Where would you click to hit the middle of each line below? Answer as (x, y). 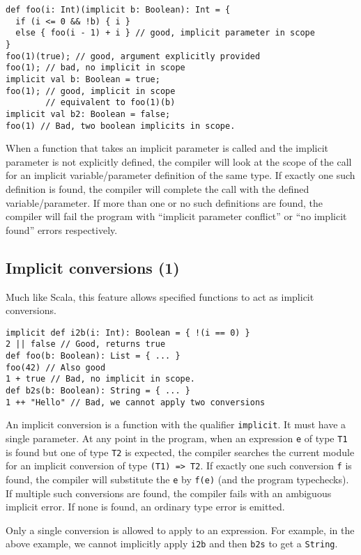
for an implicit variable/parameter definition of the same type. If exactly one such (180, 175)
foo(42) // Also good (56, 367)
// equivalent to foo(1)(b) (110, 103)
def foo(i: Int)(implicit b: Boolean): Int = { (118, 10)
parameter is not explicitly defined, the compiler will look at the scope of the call (179, 161)
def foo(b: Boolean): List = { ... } (93, 356)
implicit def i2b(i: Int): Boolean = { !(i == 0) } (128, 333)
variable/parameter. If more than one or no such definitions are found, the (164, 202)
